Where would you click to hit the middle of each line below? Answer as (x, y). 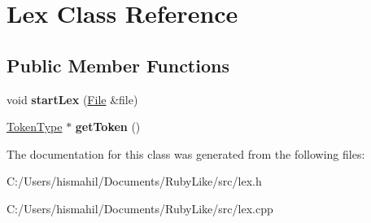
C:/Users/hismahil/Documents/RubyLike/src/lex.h (134, 181)
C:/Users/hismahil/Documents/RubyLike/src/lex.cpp (140, 208)
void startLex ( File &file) (72, 99)
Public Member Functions (118, 65)
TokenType (35, 127)
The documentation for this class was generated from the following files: (186, 153)
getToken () (108, 127)
